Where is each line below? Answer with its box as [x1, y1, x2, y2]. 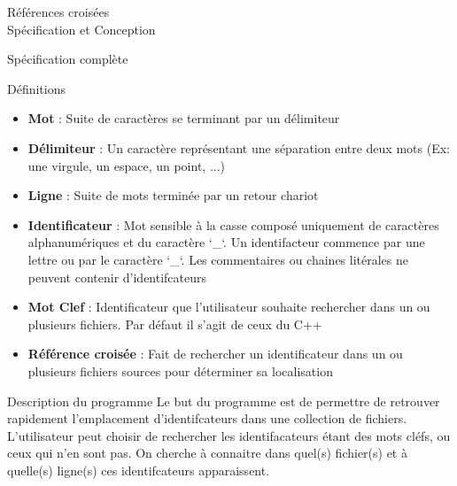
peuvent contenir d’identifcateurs [27, 267, 207, 286]
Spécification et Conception [7, 19, 156, 38]
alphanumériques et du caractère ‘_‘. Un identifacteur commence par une [27, 233, 425, 251]
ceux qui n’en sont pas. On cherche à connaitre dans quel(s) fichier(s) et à [7, 444, 407, 462]
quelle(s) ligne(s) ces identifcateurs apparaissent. [7, 460, 270, 479]
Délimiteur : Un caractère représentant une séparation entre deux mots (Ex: [27, 138, 450, 157]
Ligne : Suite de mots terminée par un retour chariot [27, 186, 319, 204]
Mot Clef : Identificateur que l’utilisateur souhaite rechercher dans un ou [27, 297, 430, 316]
